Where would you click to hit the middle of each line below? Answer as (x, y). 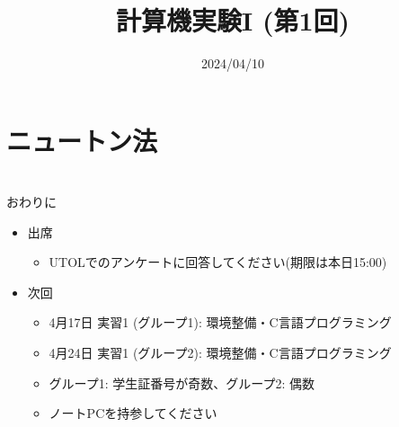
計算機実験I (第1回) (233, 20)
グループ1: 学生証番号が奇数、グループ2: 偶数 (182, 383)
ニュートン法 (82, 140)
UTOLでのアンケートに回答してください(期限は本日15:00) (218, 262)
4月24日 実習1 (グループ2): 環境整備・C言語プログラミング (220, 353)
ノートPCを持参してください (133, 413)
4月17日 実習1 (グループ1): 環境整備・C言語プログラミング (220, 322)
